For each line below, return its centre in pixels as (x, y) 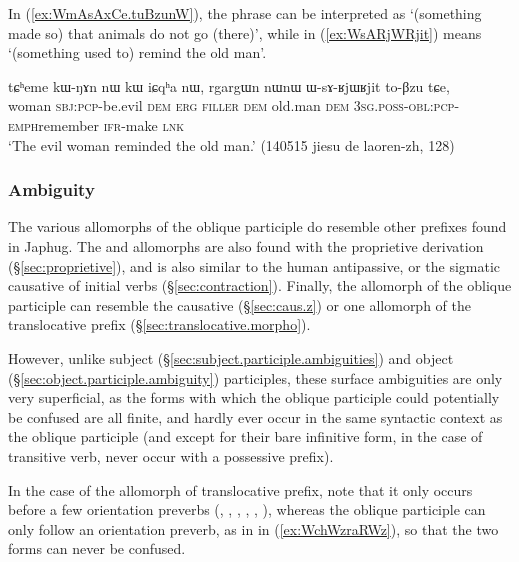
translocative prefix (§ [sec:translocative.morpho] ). (159, 324)
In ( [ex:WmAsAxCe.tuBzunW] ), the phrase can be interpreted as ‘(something (245, 13)
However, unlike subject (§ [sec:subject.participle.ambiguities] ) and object (231, 357)
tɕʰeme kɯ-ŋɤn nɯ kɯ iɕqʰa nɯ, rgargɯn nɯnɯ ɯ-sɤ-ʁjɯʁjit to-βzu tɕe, (229, 85)
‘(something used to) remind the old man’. (137, 52)
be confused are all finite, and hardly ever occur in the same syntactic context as (255, 416)
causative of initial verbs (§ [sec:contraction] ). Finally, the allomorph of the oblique (260, 285)
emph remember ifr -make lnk (96, 124)
